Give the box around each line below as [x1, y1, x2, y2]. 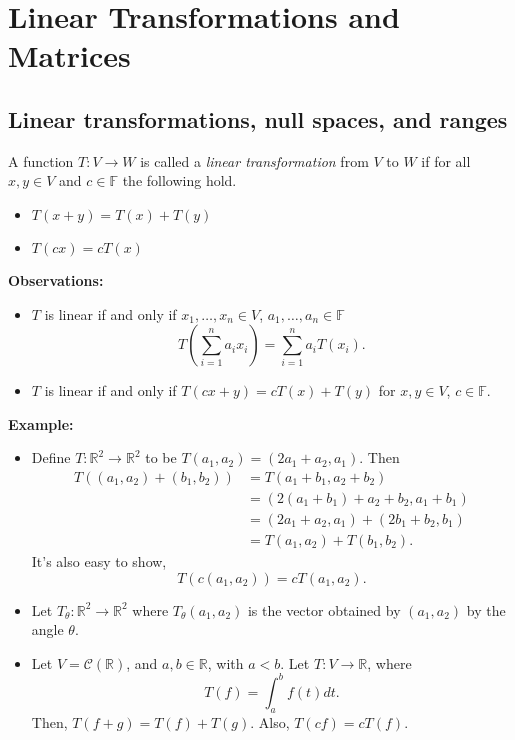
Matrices [8, 35, 131, 76]
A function [8, 150, 74, 171]
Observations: [8, 269, 104, 290]
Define [31, 447, 71, 468]
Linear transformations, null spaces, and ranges [8, 103, 508, 134]
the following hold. [122, 170, 237, 191]
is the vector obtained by [247, 599, 401, 620]
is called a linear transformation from [140, 150, 369, 171]
